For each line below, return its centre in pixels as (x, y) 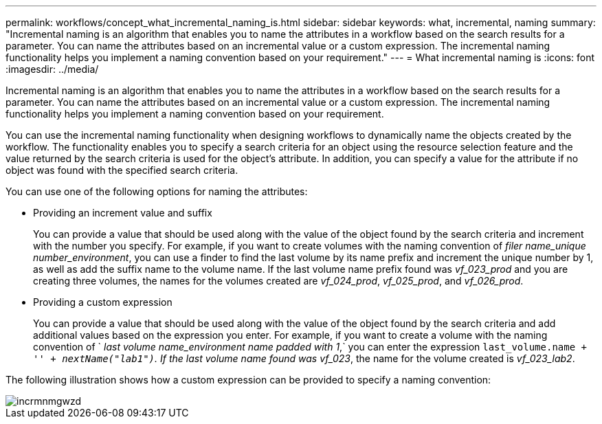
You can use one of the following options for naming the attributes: (157, 191)
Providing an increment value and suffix (123, 213)
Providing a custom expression (103, 302)
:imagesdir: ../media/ (52, 69)
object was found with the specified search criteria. (122, 170)
